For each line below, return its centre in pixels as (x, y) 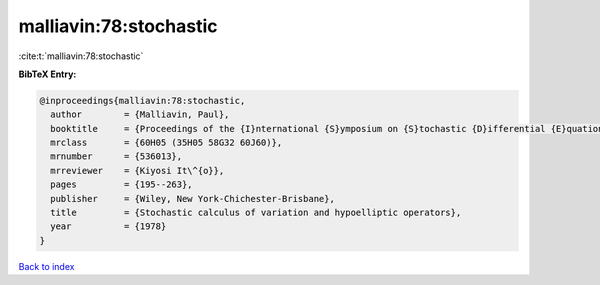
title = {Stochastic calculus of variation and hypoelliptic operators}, (256, 213)
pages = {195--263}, (122, 184)
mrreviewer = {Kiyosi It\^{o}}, (137, 170)
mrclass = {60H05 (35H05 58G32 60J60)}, (166, 143)
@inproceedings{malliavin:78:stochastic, (142, 100)
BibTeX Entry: (47, 74)
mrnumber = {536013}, (116, 156)
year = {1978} (108, 226)
